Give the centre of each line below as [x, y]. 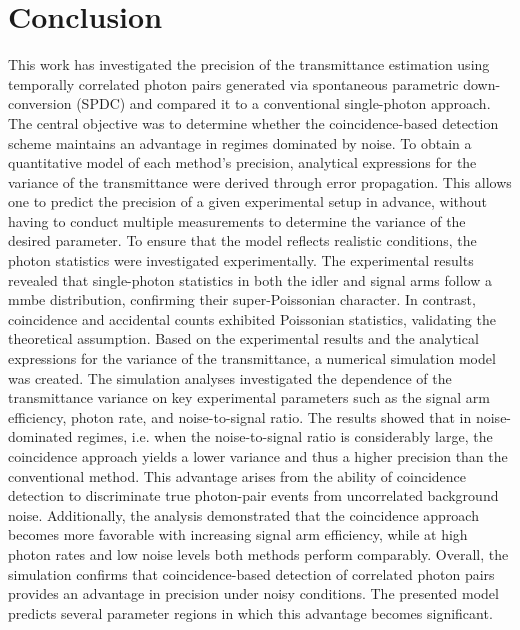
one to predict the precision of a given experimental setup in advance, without [247, 201]
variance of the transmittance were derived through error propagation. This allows [260, 181]
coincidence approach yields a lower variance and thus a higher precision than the [258, 456]
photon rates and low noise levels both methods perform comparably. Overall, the [258, 553]
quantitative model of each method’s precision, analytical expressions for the [242, 162]
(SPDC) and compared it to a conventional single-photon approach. [283, 103]
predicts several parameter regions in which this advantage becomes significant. [250, 612]
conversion [40, 103]
